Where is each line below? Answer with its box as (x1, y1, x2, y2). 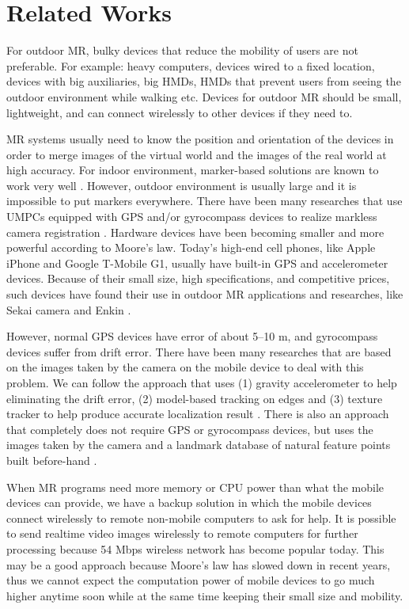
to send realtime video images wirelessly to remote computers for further (6, 525, 358, 542)
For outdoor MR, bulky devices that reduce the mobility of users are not (6, 42, 358, 59)
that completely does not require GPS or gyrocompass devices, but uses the (6, 421, 373, 437)
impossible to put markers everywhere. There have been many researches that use (6, 192, 403, 209)
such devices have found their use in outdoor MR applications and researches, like (6, 286, 403, 303)
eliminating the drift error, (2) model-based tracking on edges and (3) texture (6, 390, 383, 406)
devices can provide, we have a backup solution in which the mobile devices (6, 494, 372, 511)
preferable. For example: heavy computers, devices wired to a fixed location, (6, 57, 375, 74)
